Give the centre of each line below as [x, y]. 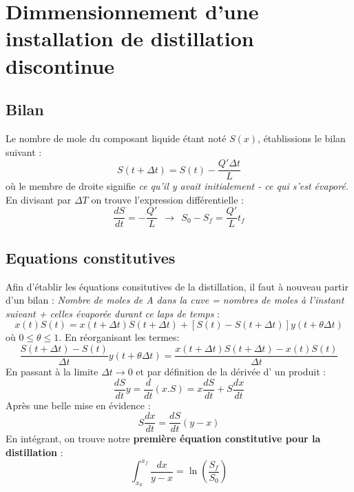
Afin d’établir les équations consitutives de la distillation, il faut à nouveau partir [177, 286]
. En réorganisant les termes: [119, 337]
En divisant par [39, 199]
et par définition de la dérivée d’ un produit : [231, 372]
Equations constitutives [91, 257]
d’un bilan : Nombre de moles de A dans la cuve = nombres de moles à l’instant [175, 300]
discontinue [60, 65]
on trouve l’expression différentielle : [167, 199]
